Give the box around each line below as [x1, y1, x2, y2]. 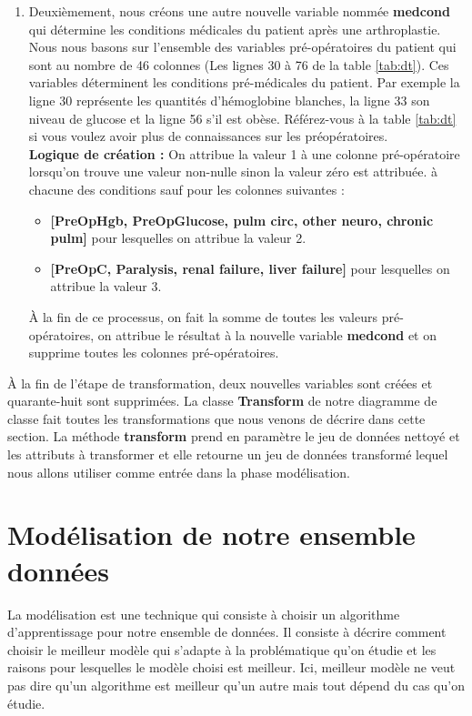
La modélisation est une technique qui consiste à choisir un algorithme [7, 604, 400, 623]
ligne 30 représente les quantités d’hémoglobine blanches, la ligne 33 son [28, 90, 430, 109]
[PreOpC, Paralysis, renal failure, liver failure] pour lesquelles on [50, 258, 450, 277]
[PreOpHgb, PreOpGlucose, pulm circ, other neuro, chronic [50, 210, 434, 229]
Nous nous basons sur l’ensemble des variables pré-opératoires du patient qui [28, 37, 457, 56]
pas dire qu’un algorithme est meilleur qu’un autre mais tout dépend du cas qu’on [7, 675, 465, 694]
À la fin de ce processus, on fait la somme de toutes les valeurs [28, 307, 378, 326]
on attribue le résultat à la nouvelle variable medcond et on [97, 325, 437, 344]
